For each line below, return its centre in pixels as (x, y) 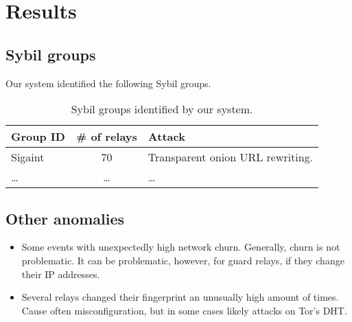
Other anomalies (65, 218)
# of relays (106, 137)
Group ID (38, 137)
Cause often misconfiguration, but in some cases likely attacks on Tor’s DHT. (184, 310)
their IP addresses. (61, 274)
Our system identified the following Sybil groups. (108, 83)
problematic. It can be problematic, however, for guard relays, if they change (183, 260)
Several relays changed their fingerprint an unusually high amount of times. (180, 297)
